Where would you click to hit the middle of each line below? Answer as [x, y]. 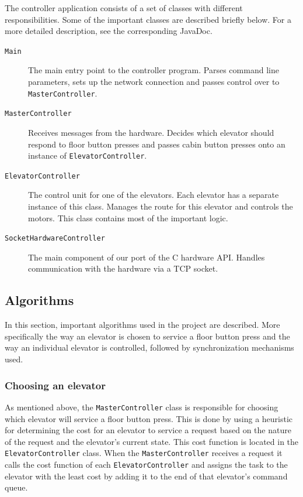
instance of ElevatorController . [88, 155]
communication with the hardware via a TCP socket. [123, 268]
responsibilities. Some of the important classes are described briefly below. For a [148, 19]
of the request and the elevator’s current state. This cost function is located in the [152, 441]
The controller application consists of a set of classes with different [124, 8]
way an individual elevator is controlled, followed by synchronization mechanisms [149, 347]
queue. [16, 487]
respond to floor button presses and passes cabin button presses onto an [157, 144]
